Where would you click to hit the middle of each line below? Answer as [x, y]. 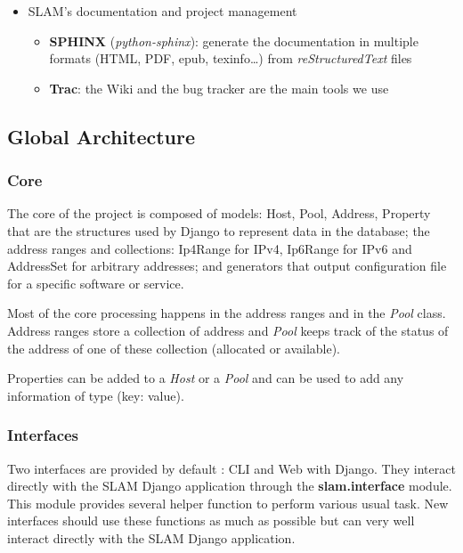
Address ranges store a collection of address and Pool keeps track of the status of [228, 330]
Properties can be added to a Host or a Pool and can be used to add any [206, 378]
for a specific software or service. [96, 283]
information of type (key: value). [96, 395]
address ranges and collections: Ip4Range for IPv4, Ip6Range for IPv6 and [210, 248]
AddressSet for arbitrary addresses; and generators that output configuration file [227, 266]
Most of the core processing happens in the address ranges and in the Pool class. [227, 313]
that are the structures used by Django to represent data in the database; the [219, 230]
